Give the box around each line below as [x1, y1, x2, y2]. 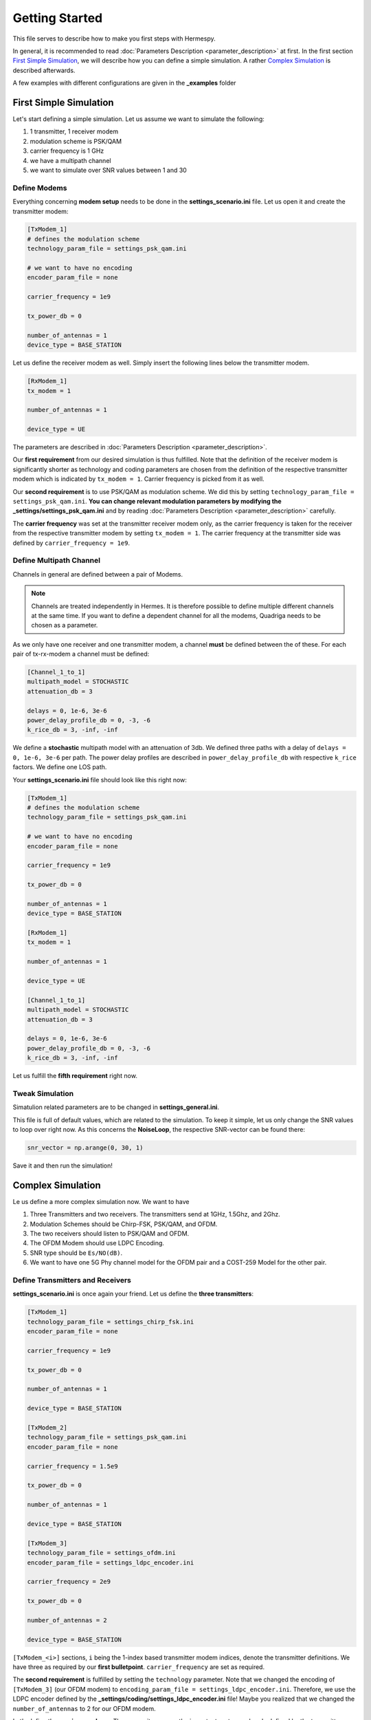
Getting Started [12, 10, 103, 25]
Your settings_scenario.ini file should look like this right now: [12, 775, 187, 784]
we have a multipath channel [30, 156, 111, 164]
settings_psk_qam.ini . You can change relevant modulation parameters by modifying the [12, 497, 282, 506]
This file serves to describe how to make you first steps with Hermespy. [12, 34, 216, 43]
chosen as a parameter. [31, 621, 98, 630]
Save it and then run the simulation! [12, 1161, 113, 1170]
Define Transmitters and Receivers [12, 1275, 132, 1284]
